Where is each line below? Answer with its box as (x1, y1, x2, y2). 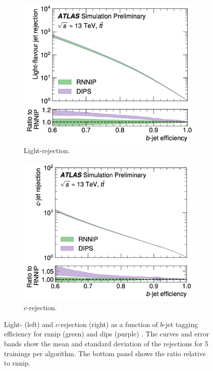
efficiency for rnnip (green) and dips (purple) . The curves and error (4, 329, 209, 339)
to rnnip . (4, 358, 31, 368)
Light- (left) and (4, 319, 53, 329)
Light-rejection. (24, 145, 70, 156)
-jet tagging (163, 319, 198, 329)
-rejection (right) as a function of (58, 319, 158, 329)
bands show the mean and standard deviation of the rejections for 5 (4, 338, 209, 348)
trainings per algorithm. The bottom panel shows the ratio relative (4, 348, 206, 358)
